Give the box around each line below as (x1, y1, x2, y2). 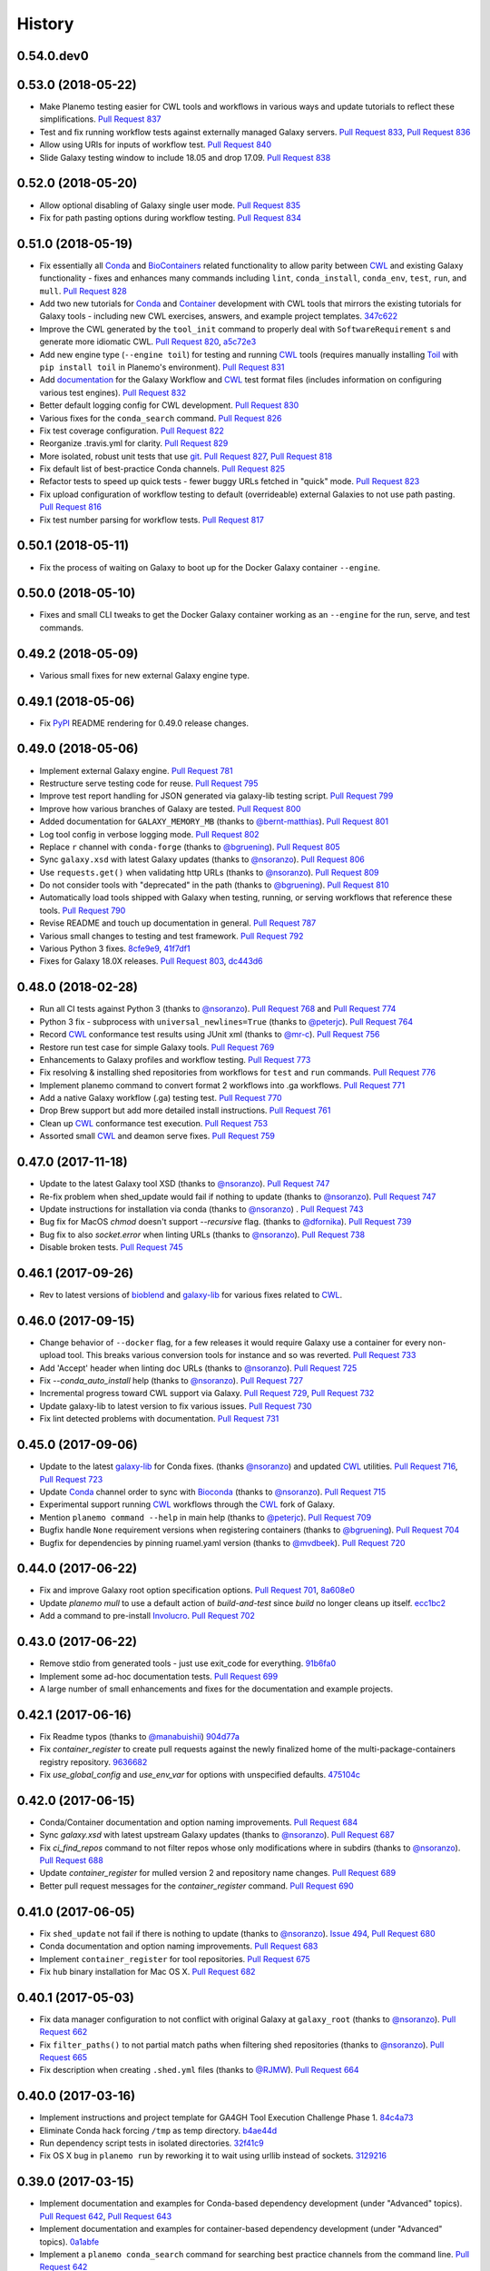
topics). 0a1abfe (39, 2236, 100, 2247)
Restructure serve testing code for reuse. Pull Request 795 (39, 778, 259, 788)
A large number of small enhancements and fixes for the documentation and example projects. (39, 1683, 394, 1694)
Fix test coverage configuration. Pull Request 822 (39, 425, 224, 436)
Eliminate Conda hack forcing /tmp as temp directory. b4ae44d (39, 2125, 278, 2136)
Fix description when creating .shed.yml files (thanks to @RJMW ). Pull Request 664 (39, 2065, 359, 2076)
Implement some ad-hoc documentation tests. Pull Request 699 (39, 1671, 279, 1681)
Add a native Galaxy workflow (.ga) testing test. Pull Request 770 (39, 1093, 282, 1104)
